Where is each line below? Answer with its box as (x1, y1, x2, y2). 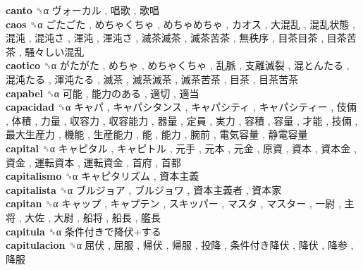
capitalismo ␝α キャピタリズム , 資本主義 (6, 168, 199, 183)
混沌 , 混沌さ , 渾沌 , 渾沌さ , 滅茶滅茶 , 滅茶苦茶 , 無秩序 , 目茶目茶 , (6, 30, 324, 45)
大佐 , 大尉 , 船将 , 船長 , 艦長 (25, 209, 161, 224)
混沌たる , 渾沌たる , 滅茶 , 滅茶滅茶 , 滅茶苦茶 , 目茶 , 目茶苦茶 (6, 71, 299, 86)
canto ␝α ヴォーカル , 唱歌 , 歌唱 (6, 3, 160, 17)
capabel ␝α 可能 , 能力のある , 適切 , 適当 (6, 85, 199, 100)
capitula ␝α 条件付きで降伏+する (6, 223, 161, 238)
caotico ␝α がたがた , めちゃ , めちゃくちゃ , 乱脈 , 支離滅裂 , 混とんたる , (6, 58, 350, 73)
